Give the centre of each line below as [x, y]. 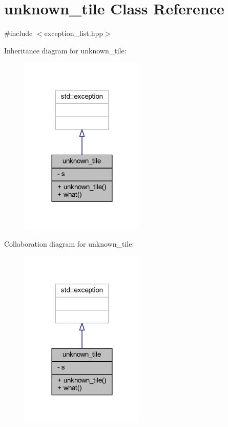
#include [18, 33]
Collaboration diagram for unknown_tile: [69, 244]
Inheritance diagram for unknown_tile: [65, 50]
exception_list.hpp [74, 33]
